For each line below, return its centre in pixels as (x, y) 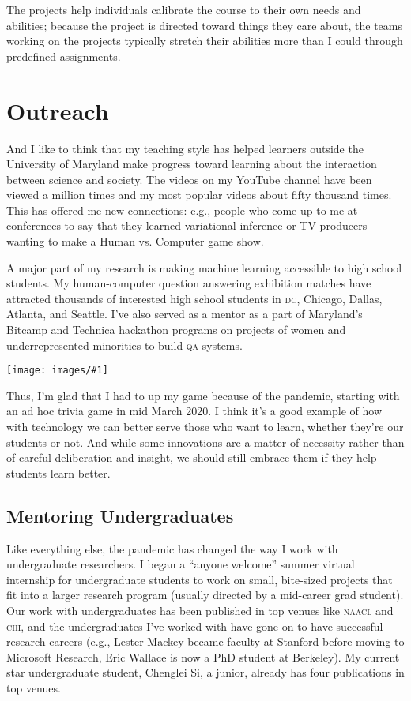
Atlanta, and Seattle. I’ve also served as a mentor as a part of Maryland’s (185, 314)
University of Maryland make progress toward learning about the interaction (192, 164)
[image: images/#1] (57, 371)
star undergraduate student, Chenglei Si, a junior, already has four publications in (205, 672)
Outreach (58, 110)
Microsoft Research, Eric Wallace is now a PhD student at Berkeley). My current (203, 656)
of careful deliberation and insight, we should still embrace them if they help (192, 457)
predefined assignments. (64, 56)
